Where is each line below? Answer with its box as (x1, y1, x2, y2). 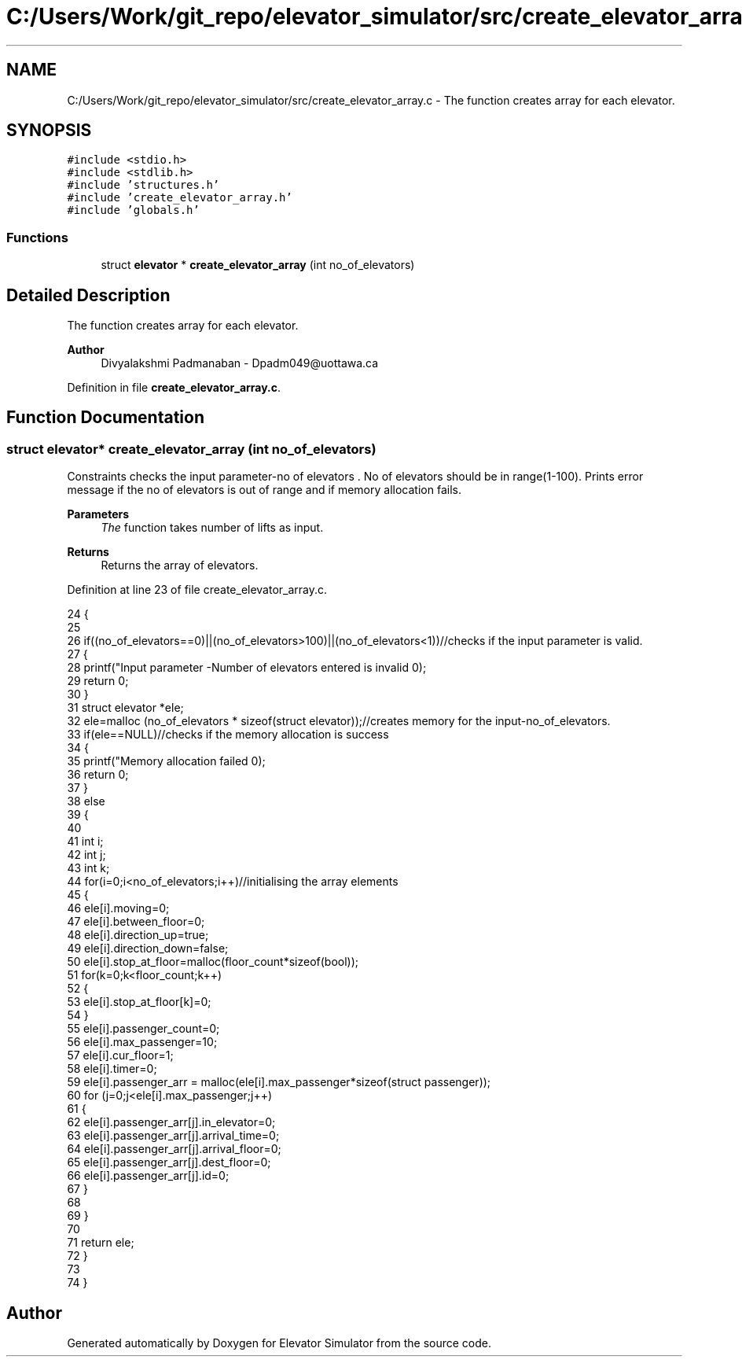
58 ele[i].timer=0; (67, 1062, 157, 1076)
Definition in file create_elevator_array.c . (67, 381, 281, 395)
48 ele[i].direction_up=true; (67, 928, 209, 942)
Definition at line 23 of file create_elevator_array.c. (67, 583, 328, 597)
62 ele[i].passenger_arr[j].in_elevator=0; (67, 1115, 276, 1129)
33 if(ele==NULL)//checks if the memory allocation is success (67, 728, 389, 742)
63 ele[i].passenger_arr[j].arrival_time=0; (67, 1129, 280, 1143)
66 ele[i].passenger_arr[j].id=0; (67, 1169, 230, 1183)
